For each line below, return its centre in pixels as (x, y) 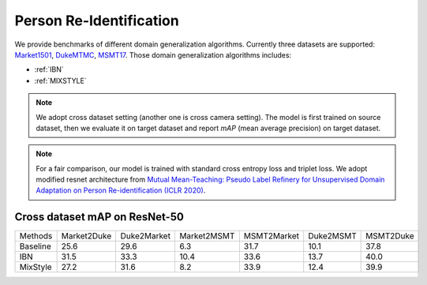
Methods (36, 236)
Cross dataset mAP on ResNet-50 (99, 217)
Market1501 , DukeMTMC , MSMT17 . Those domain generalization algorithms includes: (153, 54)
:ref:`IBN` (49, 69)
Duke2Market (146, 236)
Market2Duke (86, 236)
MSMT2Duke (390, 236)
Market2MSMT (207, 236)
